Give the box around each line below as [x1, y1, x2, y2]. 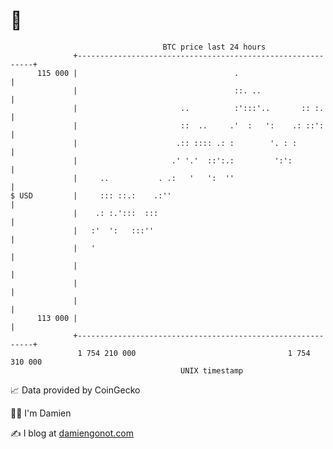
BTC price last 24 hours [162, 42, 267, 52]
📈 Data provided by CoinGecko [10, 384, 141, 396]
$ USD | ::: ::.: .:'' [10, 190, 172, 201]
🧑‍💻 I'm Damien [10, 407, 72, 419]
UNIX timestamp [180, 365, 244, 376]
